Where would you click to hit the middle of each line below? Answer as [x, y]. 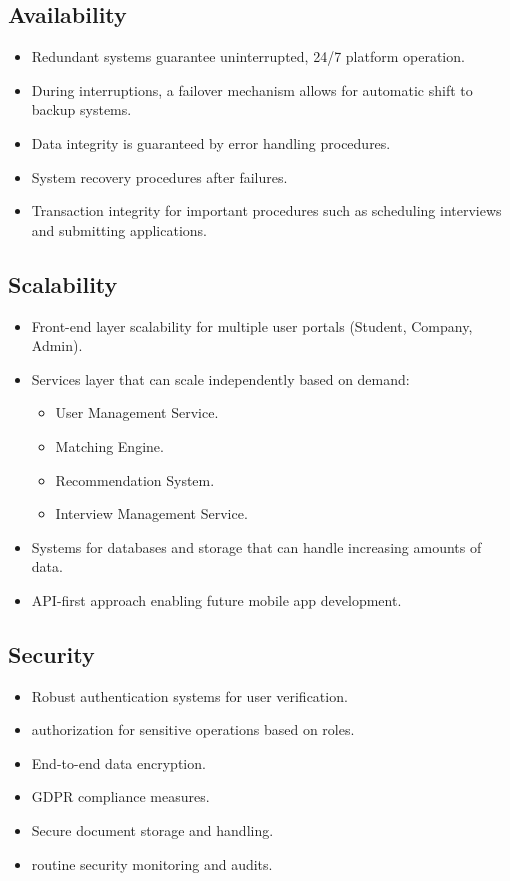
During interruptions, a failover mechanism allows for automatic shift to [252, 89]
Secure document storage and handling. [152, 830]
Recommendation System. [135, 479]
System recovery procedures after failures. [159, 176]
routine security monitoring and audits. [152, 863]
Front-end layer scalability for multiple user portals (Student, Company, [252, 325]
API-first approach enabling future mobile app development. [216, 599]
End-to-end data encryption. [118, 762]
